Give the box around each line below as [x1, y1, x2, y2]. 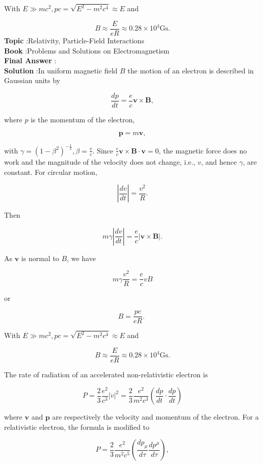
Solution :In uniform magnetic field [4, 65, 118, 75]
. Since [92, 145, 113, 156]
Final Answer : [4, 55, 57, 66]
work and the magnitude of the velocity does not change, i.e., [4, 156, 196, 167]
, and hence [201, 156, 237, 167]
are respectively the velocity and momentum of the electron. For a [52, 411, 259, 422]
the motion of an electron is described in [127, 65, 254, 75]
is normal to [21, 252, 59, 263]
